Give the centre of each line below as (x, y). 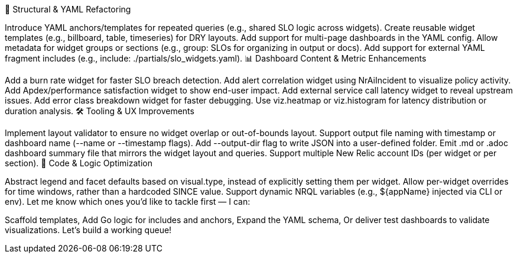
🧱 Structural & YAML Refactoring (68, 9)
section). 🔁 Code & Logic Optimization (79, 163)
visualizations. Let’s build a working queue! (88, 230)
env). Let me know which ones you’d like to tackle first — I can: (128, 201)
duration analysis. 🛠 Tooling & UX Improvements (100, 111)
